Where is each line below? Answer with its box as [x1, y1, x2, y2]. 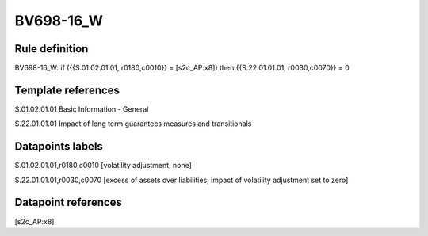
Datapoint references [14, 196, 123, 209]
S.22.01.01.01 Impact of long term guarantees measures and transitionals [14, 119, 252, 128]
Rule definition [14, 42, 89, 55]
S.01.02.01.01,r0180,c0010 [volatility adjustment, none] [14, 161, 192, 170]
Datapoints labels [14, 139, 103, 154]
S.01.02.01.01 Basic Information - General [14, 104, 149, 114]
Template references [14, 83, 120, 97]
